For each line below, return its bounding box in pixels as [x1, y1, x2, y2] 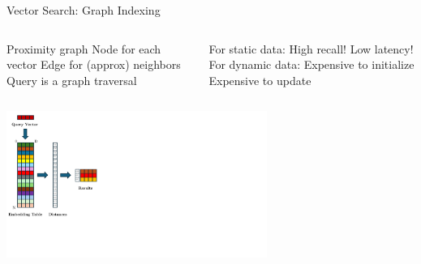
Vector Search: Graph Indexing [6, 2, 161, 18]
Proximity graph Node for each [6, 40, 161, 57]
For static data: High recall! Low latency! [208, 40, 414, 57]
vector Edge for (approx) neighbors [6, 56, 181, 73]
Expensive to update [208, 71, 311, 88]
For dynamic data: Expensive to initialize [208, 56, 415, 73]
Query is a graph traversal [6, 71, 137, 88]
